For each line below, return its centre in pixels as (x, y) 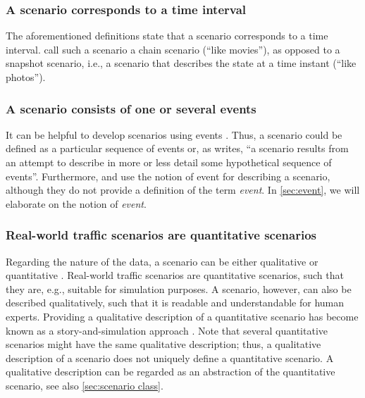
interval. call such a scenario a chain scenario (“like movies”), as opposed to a (173, 49)
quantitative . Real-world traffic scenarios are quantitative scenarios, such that (175, 275)
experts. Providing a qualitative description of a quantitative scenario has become (182, 316)
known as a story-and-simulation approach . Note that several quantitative (167, 330)
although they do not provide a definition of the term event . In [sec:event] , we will (183, 190)
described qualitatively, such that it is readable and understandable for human (175, 303)
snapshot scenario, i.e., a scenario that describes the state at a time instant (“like (181, 63)
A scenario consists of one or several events (131, 108)
